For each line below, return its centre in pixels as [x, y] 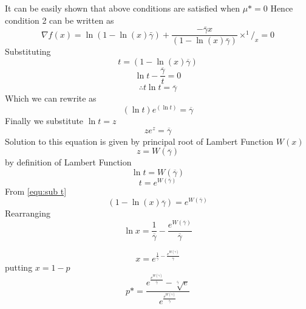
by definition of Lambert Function [68, 162]
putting [19, 267]
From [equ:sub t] [36, 191]
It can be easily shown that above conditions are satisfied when [122, 8]
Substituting [28, 51]
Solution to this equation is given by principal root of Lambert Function [139, 141]
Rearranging [28, 213]
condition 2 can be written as [59, 20]
